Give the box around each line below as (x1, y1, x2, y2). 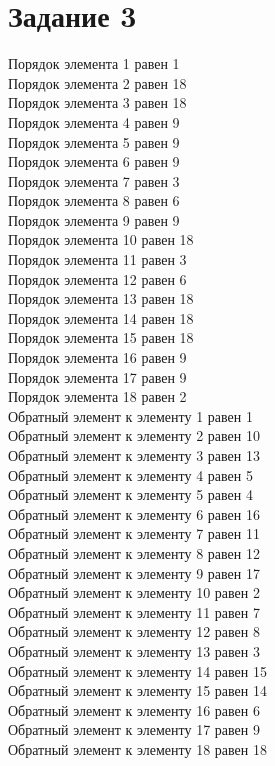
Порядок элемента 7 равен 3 (8, 170, 180, 191)
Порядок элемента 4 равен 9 (8, 111, 180, 132)
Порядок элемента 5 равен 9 (8, 131, 180, 152)
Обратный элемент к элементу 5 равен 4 (8, 484, 253, 505)
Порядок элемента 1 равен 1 (8, 53, 180, 74)
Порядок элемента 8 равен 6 (8, 190, 180, 211)
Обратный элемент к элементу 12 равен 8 (8, 621, 260, 642)
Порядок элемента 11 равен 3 (8, 249, 187, 270)
